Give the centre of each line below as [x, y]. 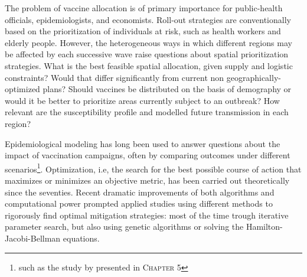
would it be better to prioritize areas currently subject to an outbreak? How [142, 100]
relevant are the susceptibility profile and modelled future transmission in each [147, 112]
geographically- [254, 77]
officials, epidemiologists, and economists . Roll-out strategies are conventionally [148, 19]
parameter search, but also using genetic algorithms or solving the [124, 227]
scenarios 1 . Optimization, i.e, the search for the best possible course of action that [153, 168]
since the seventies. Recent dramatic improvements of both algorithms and [140, 192]
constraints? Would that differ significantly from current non [115, 77]
